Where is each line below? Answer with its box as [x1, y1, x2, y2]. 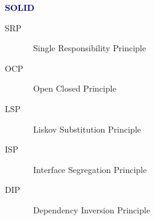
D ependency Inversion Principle [33, 203, 150, 216]
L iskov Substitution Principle [33, 122, 141, 135]
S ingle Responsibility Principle [33, 42, 146, 54]
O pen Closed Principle [33, 82, 116, 95]
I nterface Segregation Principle [33, 163, 147, 175]
